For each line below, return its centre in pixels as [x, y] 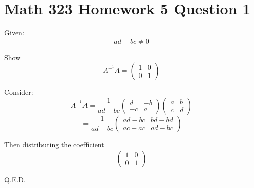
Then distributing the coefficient [54, 144]
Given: [14, 33]
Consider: [19, 92]
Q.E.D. [15, 179]
